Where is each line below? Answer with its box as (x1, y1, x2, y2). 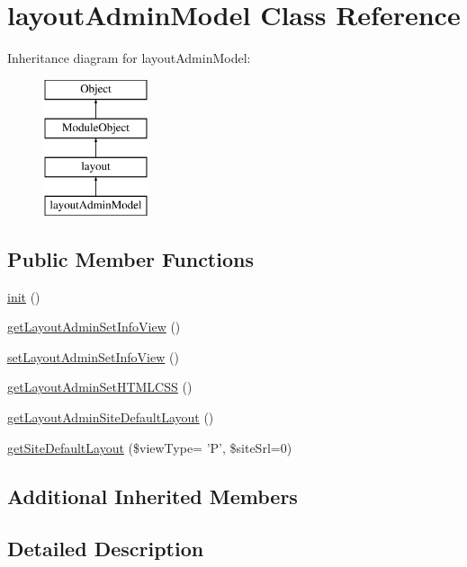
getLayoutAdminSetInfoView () (7, 317, 181, 336)
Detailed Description (7, 535, 204, 563)
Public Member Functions (7, 244, 254, 272)
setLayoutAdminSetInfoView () (7, 347, 179, 366)
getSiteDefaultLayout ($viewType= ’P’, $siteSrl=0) (7, 438, 292, 456)
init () (7, 287, 40, 306)
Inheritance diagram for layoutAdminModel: (7, 49, 251, 67)
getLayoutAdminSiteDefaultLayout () (7, 408, 214, 427)
